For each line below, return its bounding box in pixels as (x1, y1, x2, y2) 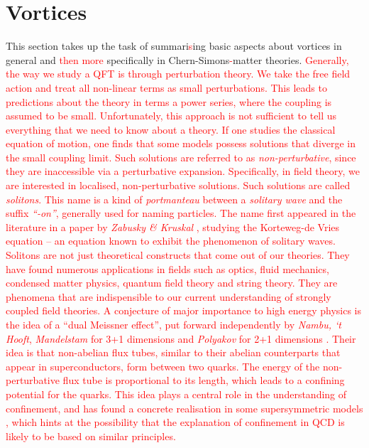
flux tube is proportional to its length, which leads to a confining (62, 373, 345, 388)
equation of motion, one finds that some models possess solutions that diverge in (6, 136, 356, 151)
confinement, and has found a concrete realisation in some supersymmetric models (6, 400, 363, 415)
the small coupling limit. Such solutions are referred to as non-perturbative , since (6, 149, 356, 164)
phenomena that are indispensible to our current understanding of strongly (6, 289, 331, 304)
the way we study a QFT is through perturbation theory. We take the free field (6, 66, 351, 81)
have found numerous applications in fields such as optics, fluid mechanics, (6, 261, 329, 276)
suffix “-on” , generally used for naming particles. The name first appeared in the (6, 206, 356, 220)
